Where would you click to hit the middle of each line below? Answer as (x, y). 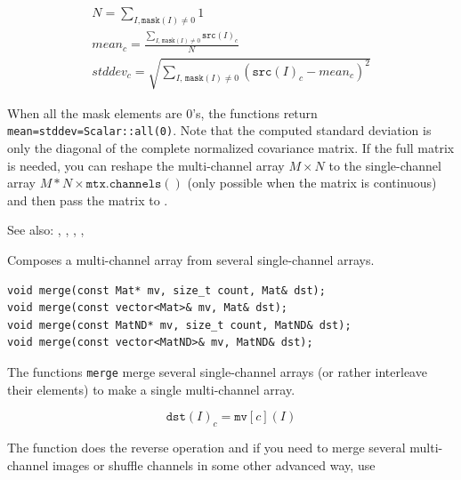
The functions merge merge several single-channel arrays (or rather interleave (217, 372)
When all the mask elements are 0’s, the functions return (162, 112)
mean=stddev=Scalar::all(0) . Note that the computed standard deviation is (219, 130)
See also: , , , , (46, 230)
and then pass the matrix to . (88, 200)
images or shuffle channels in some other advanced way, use (214, 464)
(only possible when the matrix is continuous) (312, 183)
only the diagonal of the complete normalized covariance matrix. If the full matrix (231, 148)
